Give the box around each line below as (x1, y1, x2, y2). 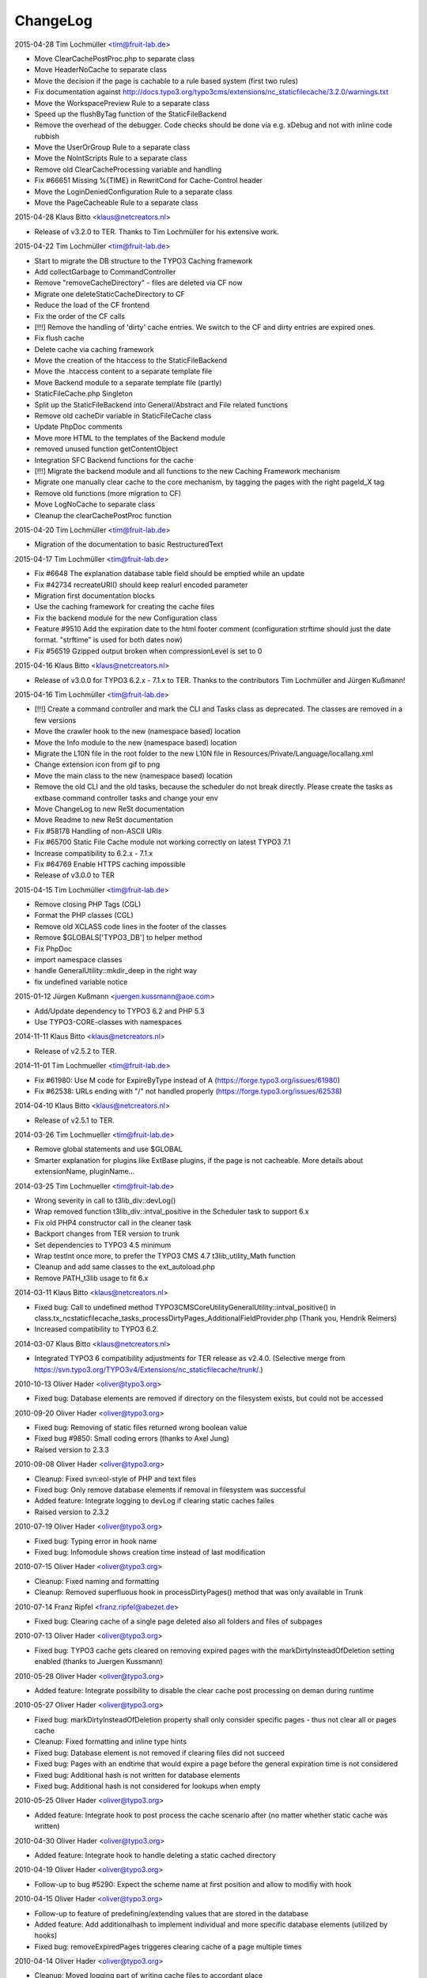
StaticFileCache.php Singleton (34, 388, 134, 399)
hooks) (34, 1931, 58, 1940)
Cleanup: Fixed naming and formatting (34, 1576, 160, 1586)
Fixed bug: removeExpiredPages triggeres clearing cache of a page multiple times (34, 1942, 302, 1951)
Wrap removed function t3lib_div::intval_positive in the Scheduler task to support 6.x (34, 1207, 309, 1216)
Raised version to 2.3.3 (34, 1445, 110, 1454)
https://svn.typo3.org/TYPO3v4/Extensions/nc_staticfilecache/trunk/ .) (34, 1365, 264, 1374)
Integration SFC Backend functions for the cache (34, 455, 194, 464)
